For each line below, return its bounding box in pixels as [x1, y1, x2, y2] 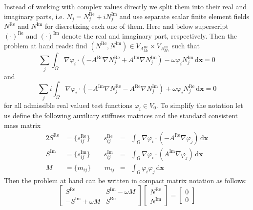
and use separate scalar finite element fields [119, 11, 250, 21]
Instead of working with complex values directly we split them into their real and [4, 1, 247, 11]
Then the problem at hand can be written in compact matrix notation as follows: [4, 175, 247, 185]
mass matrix [4, 120, 41, 130]
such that [171, 40, 200, 50]
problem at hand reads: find [4, 40, 87, 50]
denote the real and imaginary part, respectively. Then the [62, 30, 237, 41]
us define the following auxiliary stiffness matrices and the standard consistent [4, 110, 238, 121]
